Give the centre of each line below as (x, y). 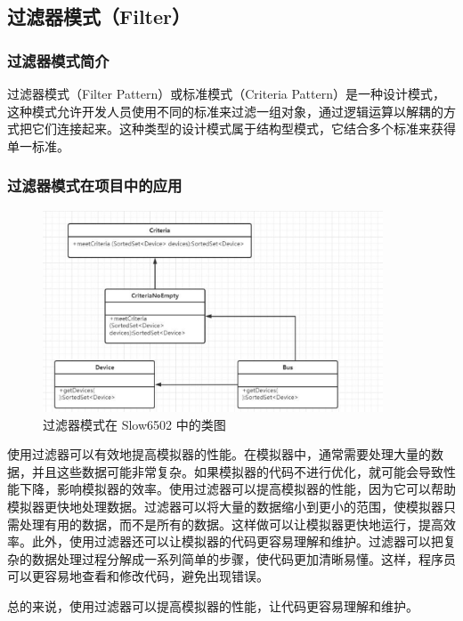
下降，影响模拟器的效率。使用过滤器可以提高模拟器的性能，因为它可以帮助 (237, 489)
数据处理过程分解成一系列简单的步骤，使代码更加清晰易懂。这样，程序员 (244, 558)
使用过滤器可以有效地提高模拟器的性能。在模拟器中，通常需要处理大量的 (219, 454)
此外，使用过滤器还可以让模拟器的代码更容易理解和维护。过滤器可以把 (237, 541)
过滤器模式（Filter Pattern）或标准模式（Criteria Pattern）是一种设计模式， (226, 93)
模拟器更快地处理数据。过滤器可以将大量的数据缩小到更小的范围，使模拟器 (225, 506)
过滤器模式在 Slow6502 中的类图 (134, 424)
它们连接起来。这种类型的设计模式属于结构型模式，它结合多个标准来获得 (244, 129)
